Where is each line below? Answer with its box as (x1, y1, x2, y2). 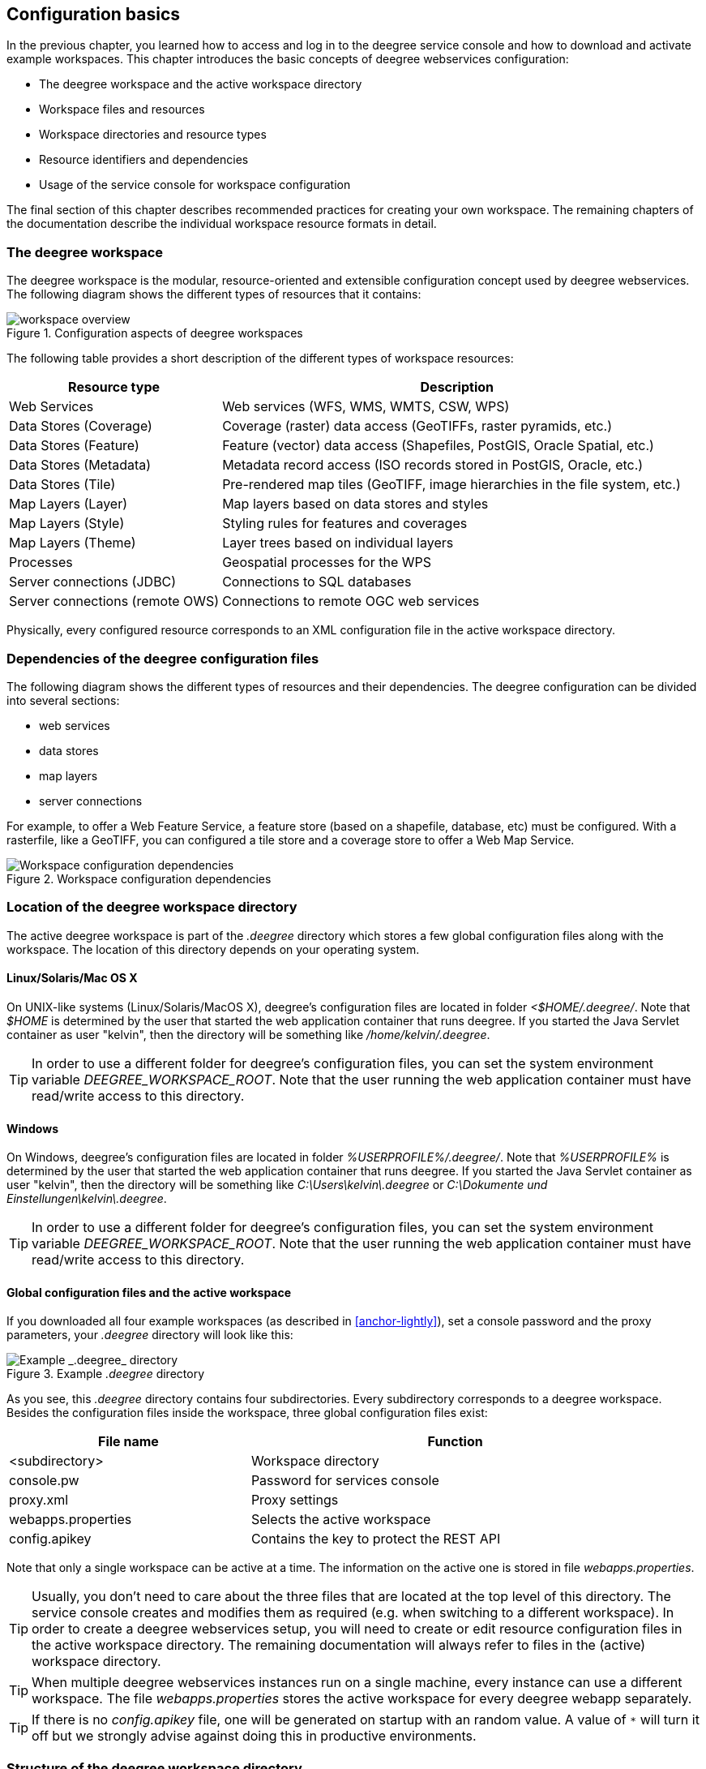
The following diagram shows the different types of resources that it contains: (6, 287, 421, 302)
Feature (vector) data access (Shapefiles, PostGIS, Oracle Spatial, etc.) (222, 437, 654, 454)
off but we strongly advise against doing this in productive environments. (32, 1728, 477, 1745)
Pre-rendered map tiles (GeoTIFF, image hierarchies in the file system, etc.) (222, 476, 681, 493)
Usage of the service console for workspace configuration (39, 178, 351, 192)
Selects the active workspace (250, 1511, 431, 1528)
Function (427, 1433, 483, 1450)
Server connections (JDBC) (9, 573, 177, 590)
